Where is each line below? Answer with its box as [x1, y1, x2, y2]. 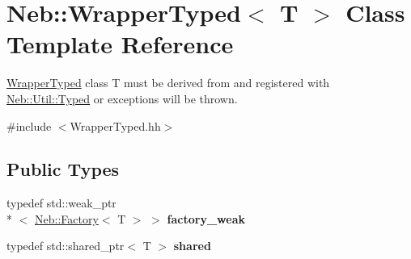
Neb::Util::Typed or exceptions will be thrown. [6, 90, 238, 107]
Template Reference [6, 27, 234, 61]
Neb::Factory [35, 210, 99, 227]
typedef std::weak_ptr [6, 194, 117, 211]
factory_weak [167, 210, 245, 227]
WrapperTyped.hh [70, 117, 161, 134]
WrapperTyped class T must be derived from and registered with [6, 74, 330, 91]
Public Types [6, 157, 120, 182]
